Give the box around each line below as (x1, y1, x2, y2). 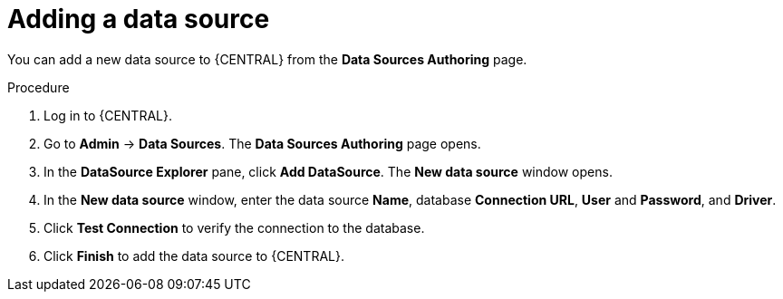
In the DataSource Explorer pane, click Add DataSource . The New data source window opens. (43, 163, 613, 179)
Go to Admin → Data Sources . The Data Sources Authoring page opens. (43, 135, 481, 151)
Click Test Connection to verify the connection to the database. (43, 219, 425, 236)
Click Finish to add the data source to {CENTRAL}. (43, 247, 344, 264)
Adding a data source (7, 4, 270, 34)
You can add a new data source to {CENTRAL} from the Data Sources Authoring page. (7, 51, 527, 67)
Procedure (7, 79, 70, 95)
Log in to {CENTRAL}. (43, 107, 172, 123)
